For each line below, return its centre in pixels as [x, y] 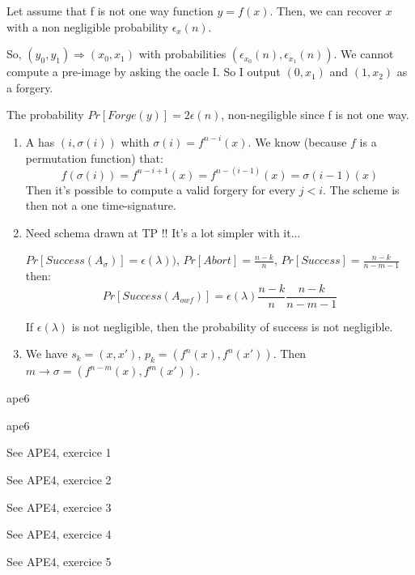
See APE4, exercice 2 [59, 480]
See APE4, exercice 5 [59, 561]
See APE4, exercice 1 [59, 452]
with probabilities [182, 54]
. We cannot [364, 54]
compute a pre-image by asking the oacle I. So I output [144, 72]
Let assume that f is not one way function [110, 11]
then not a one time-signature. [101, 205]
